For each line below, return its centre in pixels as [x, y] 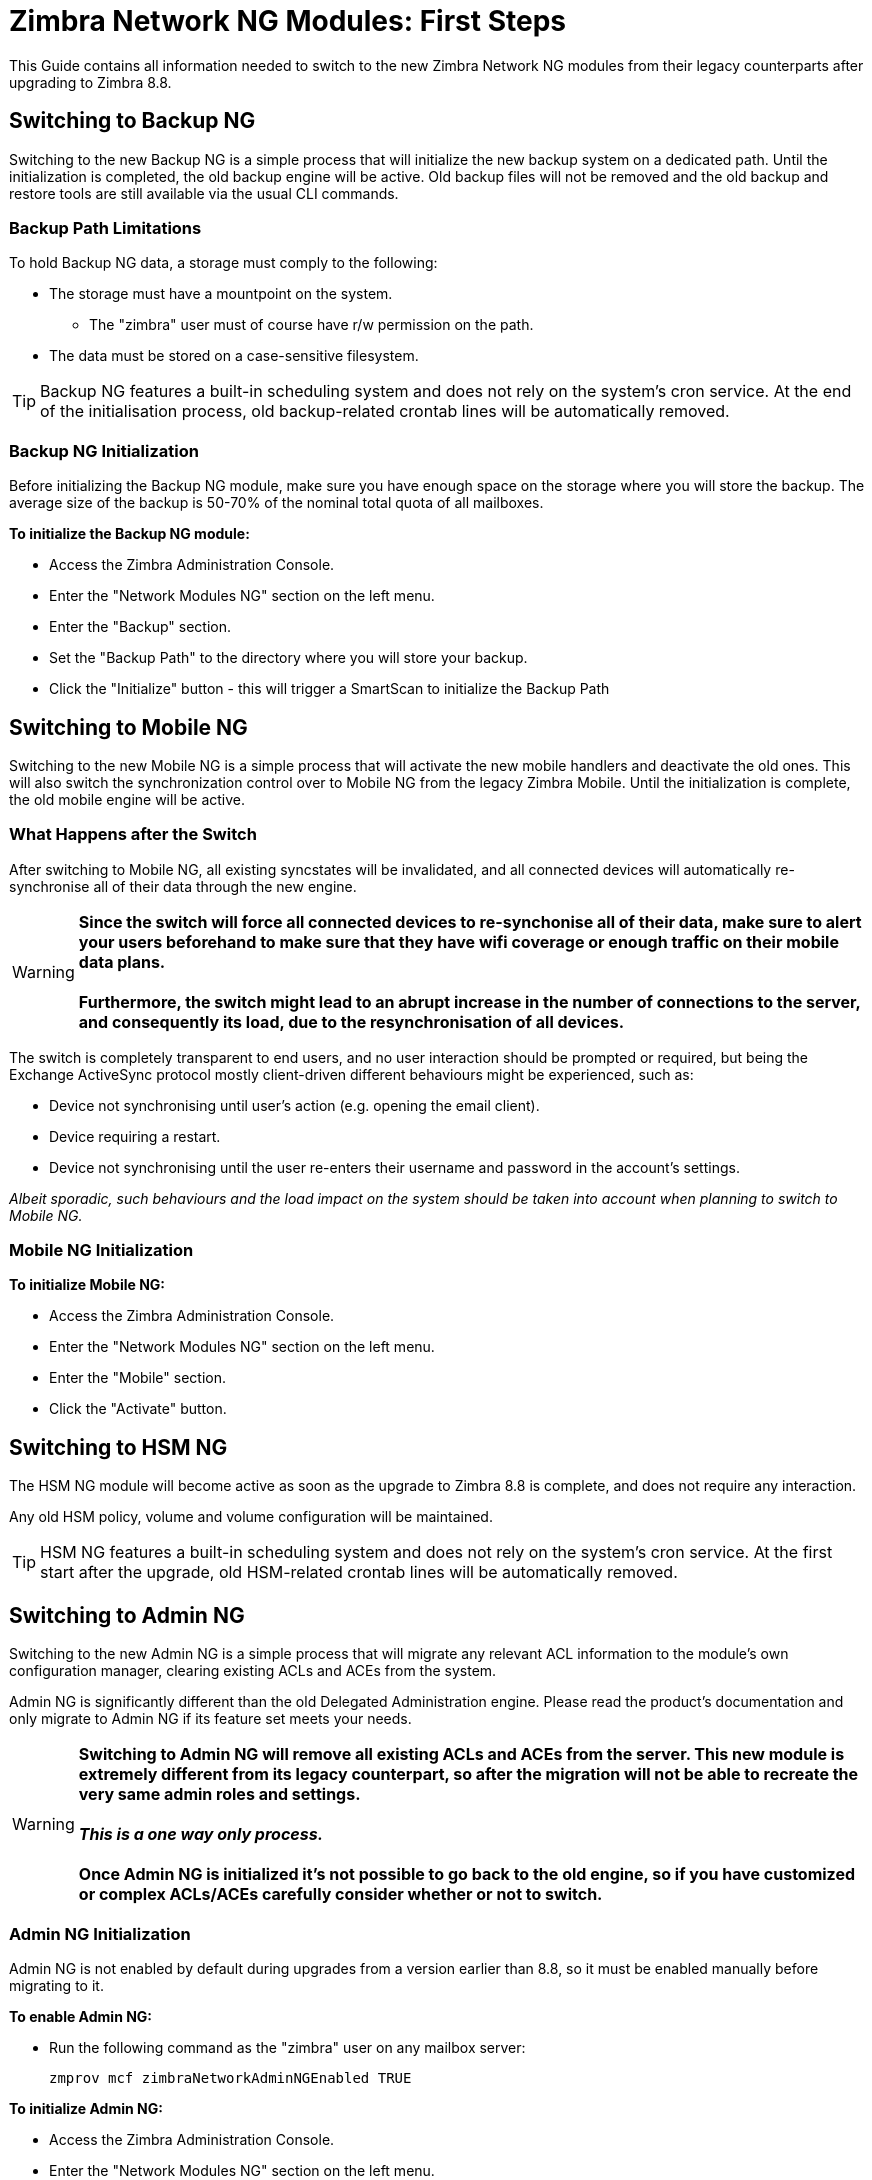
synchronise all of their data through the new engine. [183, 886]
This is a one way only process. [200, 1834]
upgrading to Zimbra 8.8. [90, 82]
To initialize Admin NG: [86, 2108]
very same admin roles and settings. [219, 1794]
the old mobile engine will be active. [127, 799]
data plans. [122, 961]
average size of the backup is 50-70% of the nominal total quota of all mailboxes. [276, 503]
